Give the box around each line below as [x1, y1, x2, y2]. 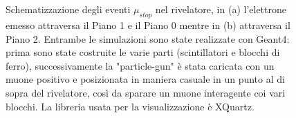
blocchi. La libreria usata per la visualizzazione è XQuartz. [6, 99, 255, 113]
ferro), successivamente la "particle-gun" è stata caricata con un [6, 58, 275, 72]
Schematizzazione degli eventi [6, 2, 131, 17]
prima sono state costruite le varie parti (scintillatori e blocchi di [6, 45, 280, 59]
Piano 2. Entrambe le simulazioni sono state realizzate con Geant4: [6, 31, 290, 46]
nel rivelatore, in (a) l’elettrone [155, 2, 286, 17]
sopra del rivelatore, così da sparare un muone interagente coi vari [6, 85, 286, 99]
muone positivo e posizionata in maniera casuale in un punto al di [6, 72, 285, 86]
